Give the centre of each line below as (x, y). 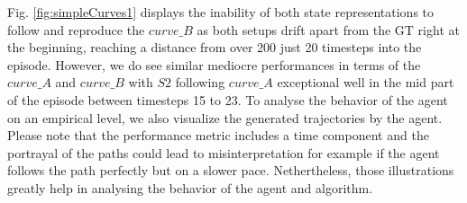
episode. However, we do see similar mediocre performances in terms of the (214, 64)
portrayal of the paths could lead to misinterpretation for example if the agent (224, 152)
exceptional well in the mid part (366, 82)
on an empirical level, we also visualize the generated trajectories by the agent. (225, 117)
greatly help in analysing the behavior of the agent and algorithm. (190, 187)
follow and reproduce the (76, 29)
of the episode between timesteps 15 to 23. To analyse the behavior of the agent (228, 99)
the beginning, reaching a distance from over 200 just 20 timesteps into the (215, 47)
